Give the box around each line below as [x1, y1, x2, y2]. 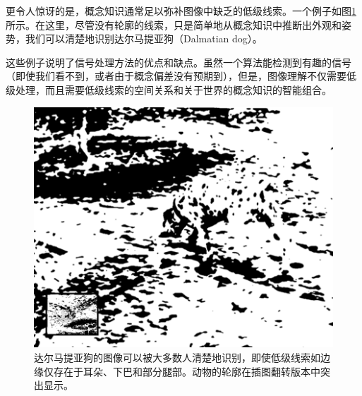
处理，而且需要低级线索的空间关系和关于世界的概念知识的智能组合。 [15, 82, 332, 97]
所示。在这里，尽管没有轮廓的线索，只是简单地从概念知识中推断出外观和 [6, 17, 342, 32]
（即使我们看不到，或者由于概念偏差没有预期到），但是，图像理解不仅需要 [6, 68, 346, 83]
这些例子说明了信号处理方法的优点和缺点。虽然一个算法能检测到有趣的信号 [6, 54, 351, 69]
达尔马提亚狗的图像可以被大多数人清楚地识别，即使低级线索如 [34, 349, 320, 364]
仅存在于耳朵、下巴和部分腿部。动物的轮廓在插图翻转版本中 [43, 364, 320, 378]
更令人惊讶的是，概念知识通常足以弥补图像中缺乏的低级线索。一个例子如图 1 [6, 4, 356, 18]
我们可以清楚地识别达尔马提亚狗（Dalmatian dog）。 [25, 31, 263, 46]
